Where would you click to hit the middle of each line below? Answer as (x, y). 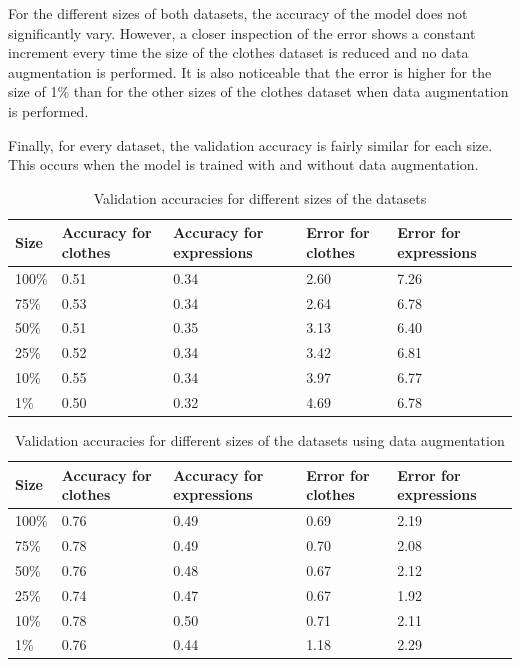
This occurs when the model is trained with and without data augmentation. (243, 164)
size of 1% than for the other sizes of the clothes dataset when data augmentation (258, 91)
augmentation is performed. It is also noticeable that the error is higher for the (250, 71)
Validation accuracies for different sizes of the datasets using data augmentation (260, 440)
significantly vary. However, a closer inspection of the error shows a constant (242, 32)
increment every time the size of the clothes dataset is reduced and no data (238, 52)
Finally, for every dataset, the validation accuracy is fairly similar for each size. (250, 144)
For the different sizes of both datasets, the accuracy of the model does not (238, 13)
